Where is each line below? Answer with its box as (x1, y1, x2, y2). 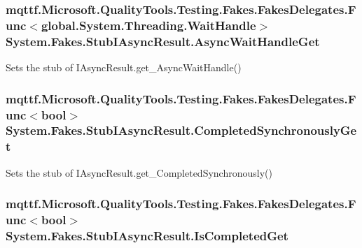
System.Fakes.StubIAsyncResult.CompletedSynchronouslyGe (6, 122, 357, 139)
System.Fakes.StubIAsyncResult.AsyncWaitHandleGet (6, 32, 320, 50)
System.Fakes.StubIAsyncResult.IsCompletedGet (6, 227, 288, 244)
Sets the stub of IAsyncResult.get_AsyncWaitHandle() (6, 60, 242, 75)
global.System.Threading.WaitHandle (41, 16, 256, 34)
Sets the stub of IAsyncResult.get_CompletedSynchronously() (6, 165, 272, 180)
